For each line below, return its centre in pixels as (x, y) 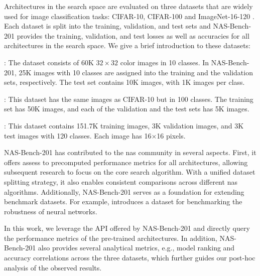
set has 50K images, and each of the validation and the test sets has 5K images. (127, 109)
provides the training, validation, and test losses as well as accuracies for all (133, 35)
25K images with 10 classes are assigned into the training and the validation (136, 72)
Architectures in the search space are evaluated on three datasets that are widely (128, 6)
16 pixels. (171, 135)
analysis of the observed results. (53, 267)
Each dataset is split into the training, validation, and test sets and (107, 26)
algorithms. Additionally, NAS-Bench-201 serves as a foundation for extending (124, 191)
